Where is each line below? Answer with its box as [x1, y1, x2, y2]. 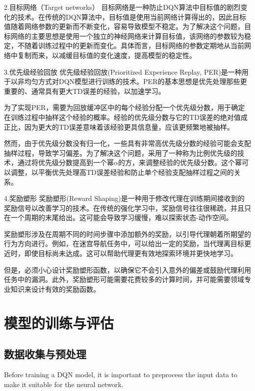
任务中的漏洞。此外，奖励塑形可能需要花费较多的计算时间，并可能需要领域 [4, 274, 244, 284]
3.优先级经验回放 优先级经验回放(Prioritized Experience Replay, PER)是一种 [4, 66, 242, 77]
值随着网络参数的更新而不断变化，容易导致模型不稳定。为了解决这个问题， [4, 21, 244, 31]
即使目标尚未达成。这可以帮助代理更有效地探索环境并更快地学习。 [24, 248, 237, 258]
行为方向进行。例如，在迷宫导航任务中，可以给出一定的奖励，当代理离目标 [4, 238, 244, 249]
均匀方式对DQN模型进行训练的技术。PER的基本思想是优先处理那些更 [24, 76, 247, 86]
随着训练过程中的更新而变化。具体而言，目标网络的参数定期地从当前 [24, 40, 244, 51]
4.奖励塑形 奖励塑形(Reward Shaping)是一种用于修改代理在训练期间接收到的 [4, 193, 245, 203]
